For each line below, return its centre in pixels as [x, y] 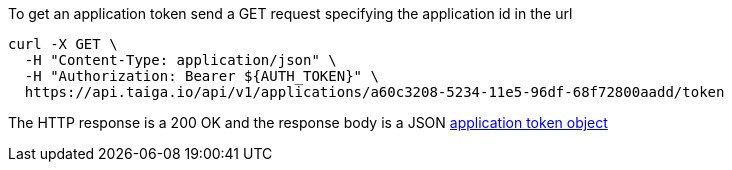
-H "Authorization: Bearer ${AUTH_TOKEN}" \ [201, 76]
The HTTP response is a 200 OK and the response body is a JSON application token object [308, 122]
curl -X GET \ [63, 44]
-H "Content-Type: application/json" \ [180, 60]
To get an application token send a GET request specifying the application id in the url [290, 13]
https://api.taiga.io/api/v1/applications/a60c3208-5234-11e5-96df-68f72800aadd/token [374, 92]
